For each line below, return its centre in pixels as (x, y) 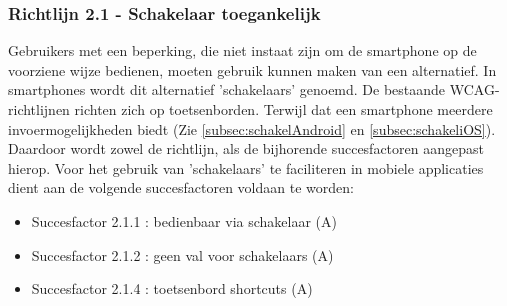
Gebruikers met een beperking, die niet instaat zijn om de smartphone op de (242, 50)
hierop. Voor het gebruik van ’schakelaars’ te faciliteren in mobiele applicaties (246, 167)
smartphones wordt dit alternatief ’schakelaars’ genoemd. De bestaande (227, 89)
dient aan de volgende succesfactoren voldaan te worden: (181, 187)
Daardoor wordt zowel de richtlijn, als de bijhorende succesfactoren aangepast (246, 148)
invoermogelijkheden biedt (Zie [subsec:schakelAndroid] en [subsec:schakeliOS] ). (252, 128)
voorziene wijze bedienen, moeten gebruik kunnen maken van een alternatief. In (252, 69)
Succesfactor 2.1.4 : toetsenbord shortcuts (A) (172, 288)
